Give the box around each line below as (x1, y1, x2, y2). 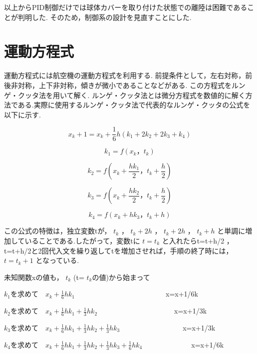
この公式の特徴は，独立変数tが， (4, 225, 111, 236)
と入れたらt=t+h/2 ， (162, 235, 234, 245)
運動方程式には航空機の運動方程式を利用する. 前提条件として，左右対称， (4, 70, 246, 80)
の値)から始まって (92, 271, 150, 282)
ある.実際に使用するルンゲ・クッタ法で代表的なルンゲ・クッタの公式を (17, 99, 251, 110)
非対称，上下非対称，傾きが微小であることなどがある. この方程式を (10, 79, 232, 90)
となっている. (35, 255, 79, 265)
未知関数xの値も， (4, 271, 63, 282)
